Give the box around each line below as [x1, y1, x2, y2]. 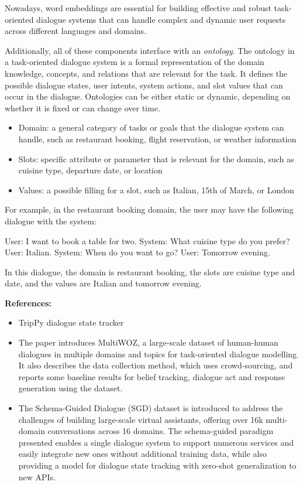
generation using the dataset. [18, 382, 123, 394]
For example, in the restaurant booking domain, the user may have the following [5, 203, 294, 216]
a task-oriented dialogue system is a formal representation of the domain [5, 56, 264, 68]
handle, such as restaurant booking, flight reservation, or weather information [18, 132, 297, 145]
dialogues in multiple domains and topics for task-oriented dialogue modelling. [18, 347, 299, 360]
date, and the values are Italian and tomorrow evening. [5, 277, 202, 289]
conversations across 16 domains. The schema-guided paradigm [47, 425, 274, 437]
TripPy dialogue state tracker [18, 316, 124, 329]
